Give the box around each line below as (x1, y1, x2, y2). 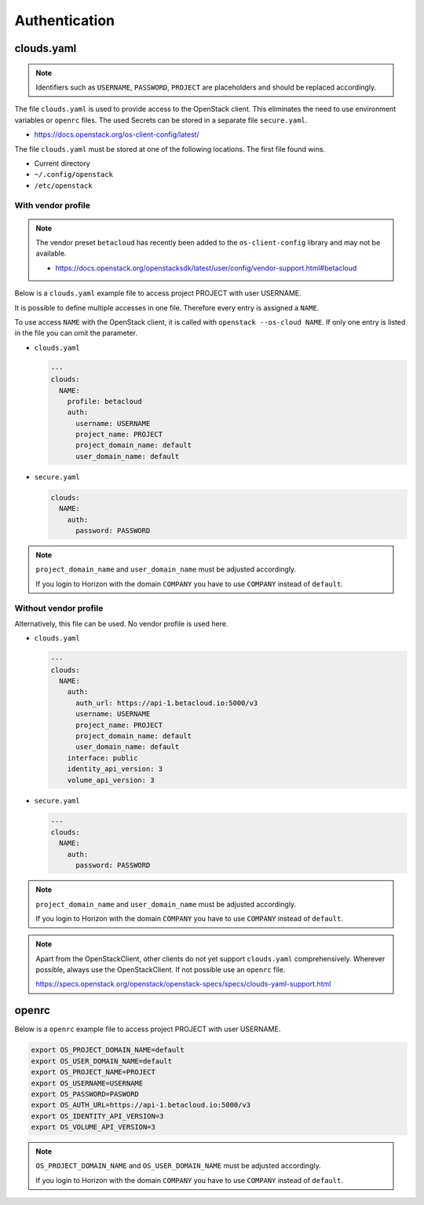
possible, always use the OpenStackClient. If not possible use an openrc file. (35, 965, 286, 975)
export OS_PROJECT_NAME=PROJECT (31, 1067, 156, 1077)
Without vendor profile (14, 602, 104, 613)
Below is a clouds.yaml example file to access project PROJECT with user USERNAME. (14, 288, 302, 298)
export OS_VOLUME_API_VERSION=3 (31, 1122, 156, 1132)
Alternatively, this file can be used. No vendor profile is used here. (14, 619, 228, 628)
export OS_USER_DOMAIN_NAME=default (31, 1056, 173, 1065)
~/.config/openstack (34, 170, 114, 179)
